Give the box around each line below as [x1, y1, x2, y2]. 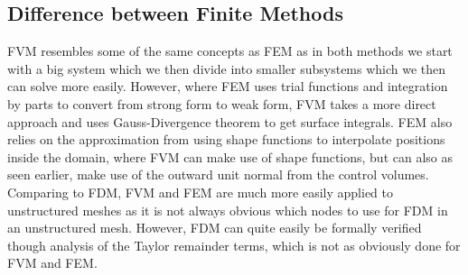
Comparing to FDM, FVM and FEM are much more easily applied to [7, 182, 394, 201]
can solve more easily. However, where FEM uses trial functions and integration [7, 77, 448, 96]
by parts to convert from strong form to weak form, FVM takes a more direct [7, 94, 436, 113]
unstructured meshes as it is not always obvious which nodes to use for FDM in [7, 200, 448, 219]
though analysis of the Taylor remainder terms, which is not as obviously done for [7, 235, 461, 254]
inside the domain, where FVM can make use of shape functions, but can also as [7, 147, 454, 166]
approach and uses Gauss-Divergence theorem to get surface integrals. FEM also [7, 112, 453, 131]
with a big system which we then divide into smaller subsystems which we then [7, 59, 446, 78]
